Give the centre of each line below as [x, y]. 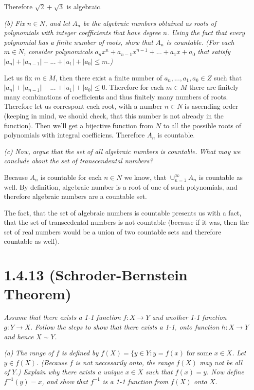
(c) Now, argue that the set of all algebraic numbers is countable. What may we [122, 151]
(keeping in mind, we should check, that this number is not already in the [114, 115]
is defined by [80, 353]
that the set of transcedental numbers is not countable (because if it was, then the [127, 222]
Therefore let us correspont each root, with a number [83, 106]
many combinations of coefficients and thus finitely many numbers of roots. [116, 96]
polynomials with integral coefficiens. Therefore [74, 135]
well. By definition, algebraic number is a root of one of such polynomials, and [121, 186]
